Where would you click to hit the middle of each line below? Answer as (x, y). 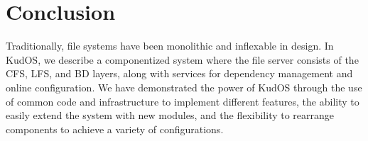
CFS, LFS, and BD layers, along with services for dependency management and (179, 73)
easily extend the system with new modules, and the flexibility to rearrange (170, 115)
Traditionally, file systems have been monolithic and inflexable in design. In (170, 46)
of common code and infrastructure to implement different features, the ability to (183, 101)
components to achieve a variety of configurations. (115, 129)
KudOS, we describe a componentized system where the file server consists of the (182, 59)
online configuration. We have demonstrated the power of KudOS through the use (184, 87)
